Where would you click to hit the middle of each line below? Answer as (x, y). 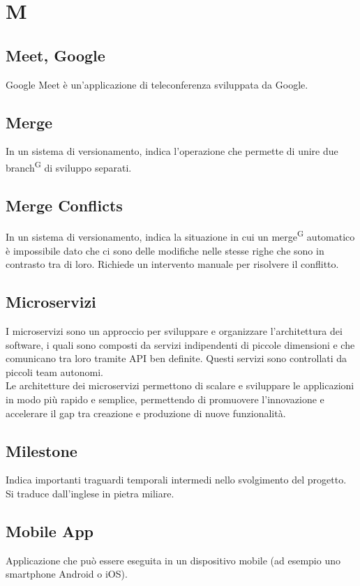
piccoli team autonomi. (54, 371)
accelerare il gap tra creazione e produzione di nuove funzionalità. (146, 413)
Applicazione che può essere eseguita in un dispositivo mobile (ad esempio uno (173, 560)
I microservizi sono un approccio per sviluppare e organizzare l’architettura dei (174, 331)
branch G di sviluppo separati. (69, 166)
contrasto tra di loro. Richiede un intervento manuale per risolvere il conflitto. (172, 264)
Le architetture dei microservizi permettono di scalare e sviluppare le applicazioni (180, 385)
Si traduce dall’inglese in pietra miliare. (90, 494)
